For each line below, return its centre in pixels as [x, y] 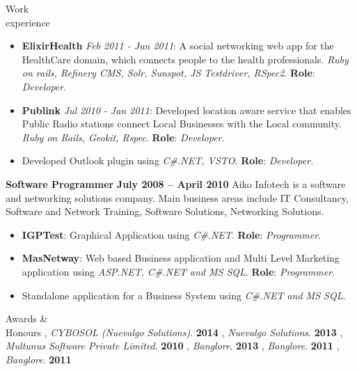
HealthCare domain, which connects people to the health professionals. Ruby [185, 59]
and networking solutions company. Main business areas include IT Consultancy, [177, 197]
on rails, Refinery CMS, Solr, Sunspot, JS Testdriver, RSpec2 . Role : [168, 73]
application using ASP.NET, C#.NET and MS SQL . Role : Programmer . [178, 271]
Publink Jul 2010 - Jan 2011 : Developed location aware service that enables [187, 110]
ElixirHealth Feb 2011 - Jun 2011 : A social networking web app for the [178, 46]
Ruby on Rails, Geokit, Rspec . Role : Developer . [123, 137]
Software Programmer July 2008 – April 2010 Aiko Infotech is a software [176, 183]
